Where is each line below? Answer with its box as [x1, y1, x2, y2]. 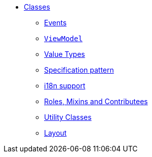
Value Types [44, 50, 85, 58]
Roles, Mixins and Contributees [44, 97, 148, 106]
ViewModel [44, 35, 83, 43]
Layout [44, 129, 67, 137]
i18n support [44, 81, 86, 90]
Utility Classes [44, 113, 92, 121]
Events [44, 18, 67, 27]
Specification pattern [44, 66, 114, 74]
